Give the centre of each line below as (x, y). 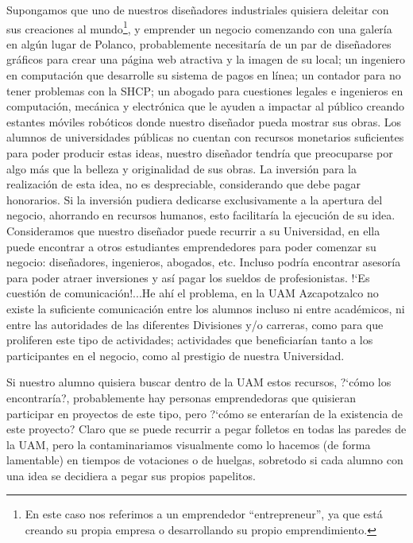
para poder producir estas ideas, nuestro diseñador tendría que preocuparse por (200, 153)
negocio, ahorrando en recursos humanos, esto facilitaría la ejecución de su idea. (201, 215)
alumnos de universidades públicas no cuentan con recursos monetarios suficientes (205, 137)
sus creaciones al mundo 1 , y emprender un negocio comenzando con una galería (199, 27)
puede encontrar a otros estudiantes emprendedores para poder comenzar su (191, 246)
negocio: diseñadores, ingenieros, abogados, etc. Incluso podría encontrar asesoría (204, 262)
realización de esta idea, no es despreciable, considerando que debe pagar (184, 184)
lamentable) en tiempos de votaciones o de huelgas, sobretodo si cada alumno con (205, 460)
